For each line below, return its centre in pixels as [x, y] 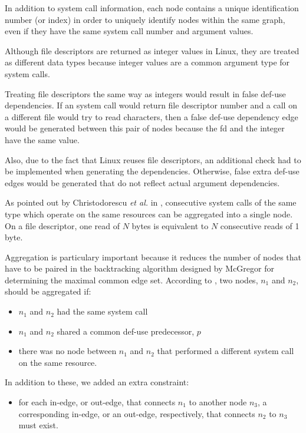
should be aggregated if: [48, 291]
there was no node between [68, 351]
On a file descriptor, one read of [62, 225]
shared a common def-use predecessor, [126, 331]
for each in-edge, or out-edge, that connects [97, 402]
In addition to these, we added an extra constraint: [97, 382]
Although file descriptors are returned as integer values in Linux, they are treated [152, 50]
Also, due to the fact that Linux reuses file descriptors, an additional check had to [153, 159]
